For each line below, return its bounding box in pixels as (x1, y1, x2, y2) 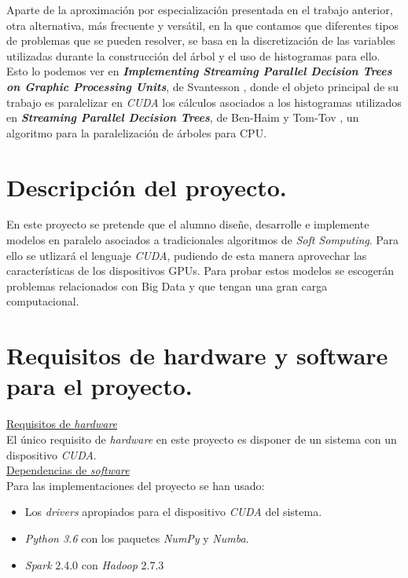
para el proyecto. (6, 370, 193, 402)
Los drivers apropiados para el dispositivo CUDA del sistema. (24, 503, 322, 520)
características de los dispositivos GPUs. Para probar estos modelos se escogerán (6, 262, 395, 279)
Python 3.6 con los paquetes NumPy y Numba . (24, 529, 249, 546)
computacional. (6, 293, 79, 309)
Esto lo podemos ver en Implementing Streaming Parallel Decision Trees (6, 63, 392, 79)
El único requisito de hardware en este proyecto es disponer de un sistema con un (6, 430, 397, 447)
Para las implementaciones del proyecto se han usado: (6, 477, 265, 493)
